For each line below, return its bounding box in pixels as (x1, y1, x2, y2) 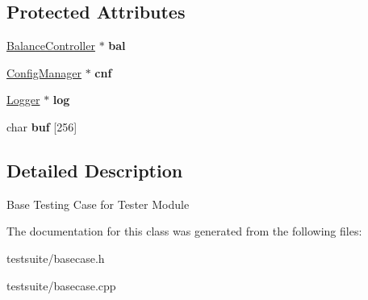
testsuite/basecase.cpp (6, 277, 116, 294)
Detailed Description (6, 157, 183, 182)
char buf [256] (6, 118, 77, 135)
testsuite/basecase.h (6, 249, 105, 266)
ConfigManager (6, 64, 82, 81)
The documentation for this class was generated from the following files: (6, 223, 362, 240)
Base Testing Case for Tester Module (6, 195, 190, 212)
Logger (6, 91, 40, 108)
